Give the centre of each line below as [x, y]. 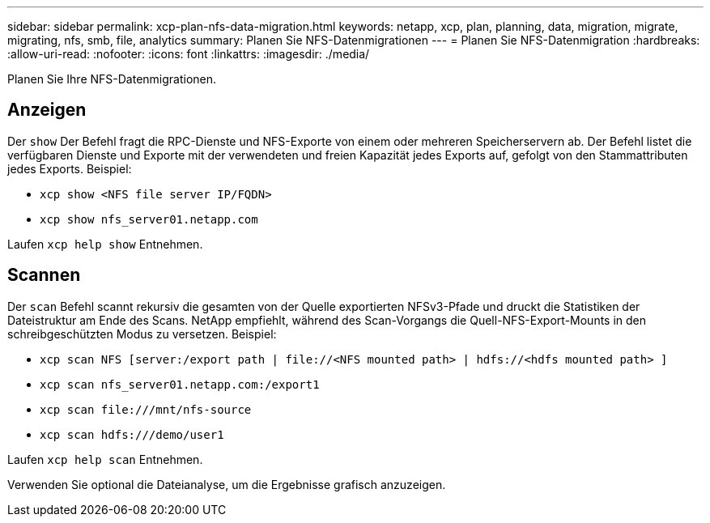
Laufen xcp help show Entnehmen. [105, 244]
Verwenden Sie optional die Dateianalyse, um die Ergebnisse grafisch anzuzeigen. [227, 484]
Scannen [44, 275]
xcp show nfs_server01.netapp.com [149, 219]
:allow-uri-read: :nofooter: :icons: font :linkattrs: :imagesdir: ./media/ [189, 54]
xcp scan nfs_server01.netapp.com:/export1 [180, 384]
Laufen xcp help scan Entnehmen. [105, 459]
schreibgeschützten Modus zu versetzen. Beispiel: [142, 334]
